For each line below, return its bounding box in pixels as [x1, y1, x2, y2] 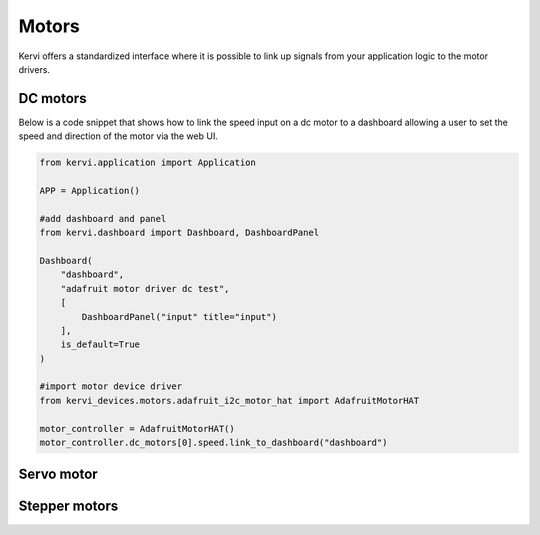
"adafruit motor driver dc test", [60, 283, 230, 294]
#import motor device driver [39, 381, 183, 392]
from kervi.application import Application [39, 157, 257, 169]
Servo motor [18, 466, 99, 483]
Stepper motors [18, 498, 119, 515]
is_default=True [60, 339, 140, 350]
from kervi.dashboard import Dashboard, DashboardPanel [39, 227, 320, 239]
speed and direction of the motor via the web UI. [18, 130, 219, 142]
